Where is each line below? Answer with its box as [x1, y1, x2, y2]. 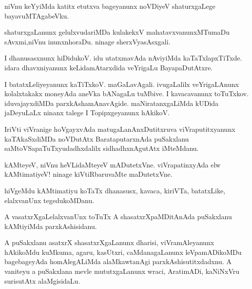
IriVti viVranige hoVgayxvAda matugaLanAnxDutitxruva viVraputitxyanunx [4, 124, 235, 134]
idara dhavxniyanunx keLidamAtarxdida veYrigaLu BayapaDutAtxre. [4, 62, 213, 72]
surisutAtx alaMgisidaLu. [4, 275, 80, 286]
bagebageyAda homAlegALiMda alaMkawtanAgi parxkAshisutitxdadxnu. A [4, 256, 232, 267]
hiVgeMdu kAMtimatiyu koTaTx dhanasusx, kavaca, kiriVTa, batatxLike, [4, 185, 226, 195]
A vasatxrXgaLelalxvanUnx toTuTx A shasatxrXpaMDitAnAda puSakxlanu [4, 211, 232, 222]
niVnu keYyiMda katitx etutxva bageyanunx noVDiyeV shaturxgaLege [4, 1, 215, 11]
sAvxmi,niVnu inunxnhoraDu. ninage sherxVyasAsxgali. [4, 36, 171, 46]
